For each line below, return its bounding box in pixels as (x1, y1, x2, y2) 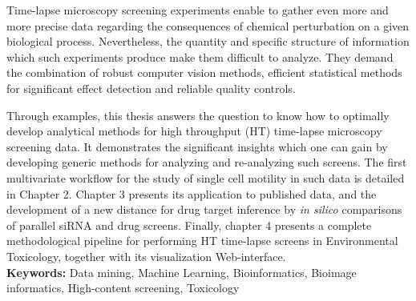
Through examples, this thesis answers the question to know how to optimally (6, 106, 390, 123)
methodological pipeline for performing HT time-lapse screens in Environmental (6, 232, 398, 249)
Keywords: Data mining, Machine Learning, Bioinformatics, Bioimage (6, 263, 357, 280)
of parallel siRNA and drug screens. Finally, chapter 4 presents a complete (6, 216, 372, 233)
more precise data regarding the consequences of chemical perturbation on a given (6, 17, 410, 34)
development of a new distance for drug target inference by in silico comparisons (6, 201, 402, 218)
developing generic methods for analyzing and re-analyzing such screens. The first (6, 154, 407, 171)
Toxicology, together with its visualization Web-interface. (6, 247, 286, 264)
